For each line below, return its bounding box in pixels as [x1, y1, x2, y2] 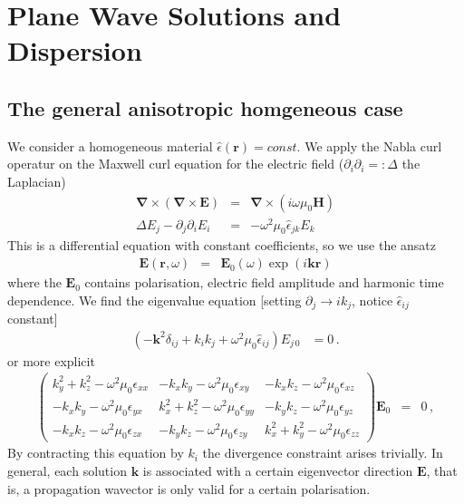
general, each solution [7, 461, 127, 480]
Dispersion [7, 32, 142, 69]
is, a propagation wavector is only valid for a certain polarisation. [7, 479, 371, 498]
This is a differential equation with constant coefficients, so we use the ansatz [7, 236, 437, 255]
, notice [352, 290, 393, 309]
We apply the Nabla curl [304, 136, 442, 155]
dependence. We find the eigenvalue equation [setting [7, 290, 302, 309]
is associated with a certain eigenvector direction [142, 461, 413, 480]
